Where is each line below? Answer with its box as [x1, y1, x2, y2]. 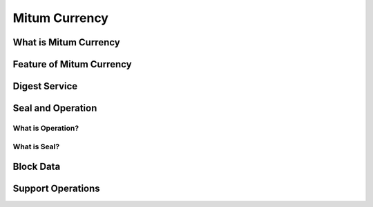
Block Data [12, 161, 61, 173]
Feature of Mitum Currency [12, 58, 132, 70]
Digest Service [12, 80, 78, 92]
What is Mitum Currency [12, 36, 120, 48]
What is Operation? [12, 123, 79, 133]
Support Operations [12, 183, 100, 195]
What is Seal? [12, 142, 60, 151]
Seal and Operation [12, 102, 97, 114]
